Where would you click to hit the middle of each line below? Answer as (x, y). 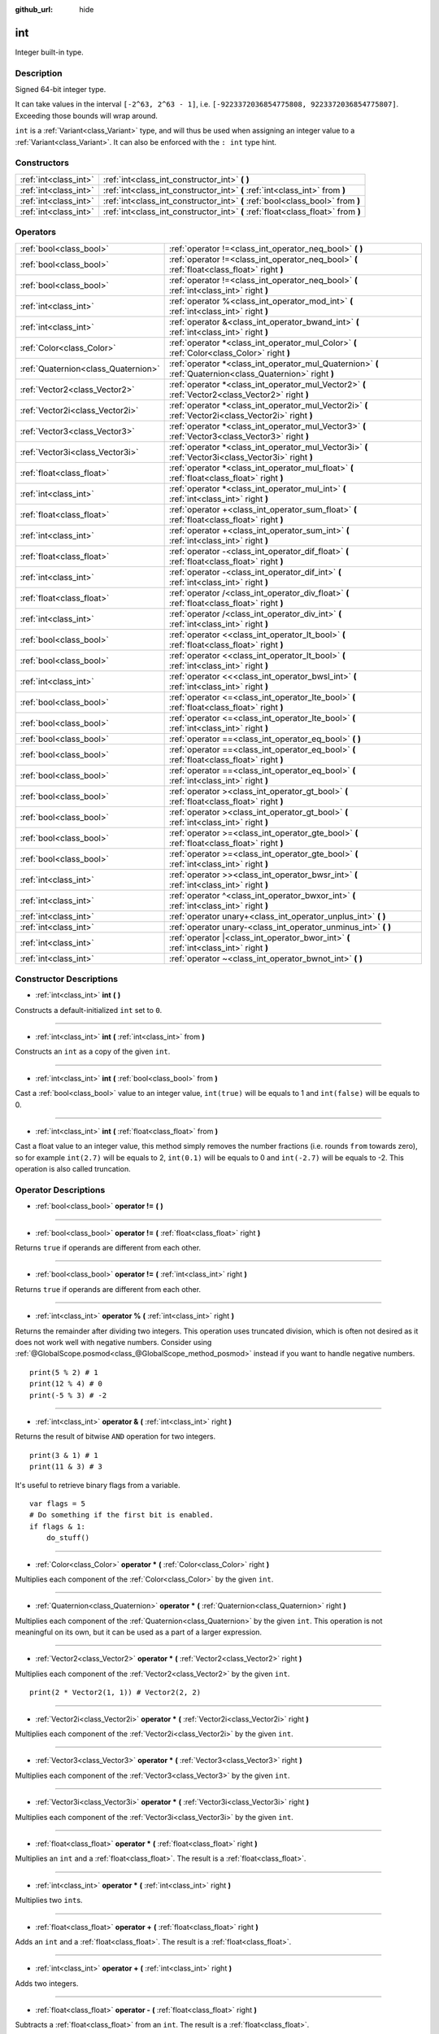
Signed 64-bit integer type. (61, 89)
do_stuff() (68, 1538)
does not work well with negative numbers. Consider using (113, 1342)
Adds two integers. (47, 1983)
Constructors (42, 163)
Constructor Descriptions (66, 979)
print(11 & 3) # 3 (66, 1467)
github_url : (34, 9)
